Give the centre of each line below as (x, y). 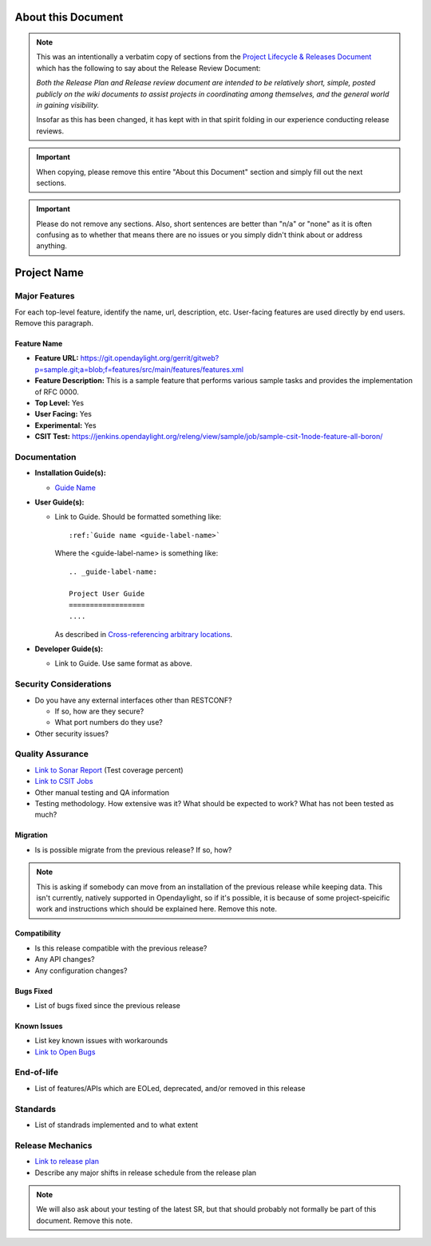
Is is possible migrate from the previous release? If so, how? (133, 849)
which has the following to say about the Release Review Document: (148, 68)
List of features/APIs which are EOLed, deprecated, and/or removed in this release (170, 1088)
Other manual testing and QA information (102, 792)
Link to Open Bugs (65, 1052)
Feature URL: (57, 358)
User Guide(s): (59, 502)
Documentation (45, 457)
